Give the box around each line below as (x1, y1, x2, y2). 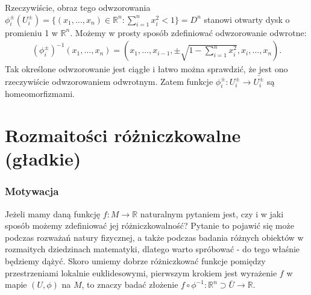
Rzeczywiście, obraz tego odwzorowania (5, 1, 151, 13)
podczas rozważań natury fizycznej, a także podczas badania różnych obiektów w (5, 231, 304, 243)
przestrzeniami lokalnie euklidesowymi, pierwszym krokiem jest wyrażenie (5, 266, 277, 279)
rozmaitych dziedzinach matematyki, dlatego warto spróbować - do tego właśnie (5, 243, 300, 255)
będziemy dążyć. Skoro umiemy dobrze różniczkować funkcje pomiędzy (5, 255, 266, 267)
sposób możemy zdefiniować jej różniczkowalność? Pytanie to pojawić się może (5, 219, 294, 232)
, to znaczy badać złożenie (81, 278, 178, 291)
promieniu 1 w (5, 26, 58, 39)
